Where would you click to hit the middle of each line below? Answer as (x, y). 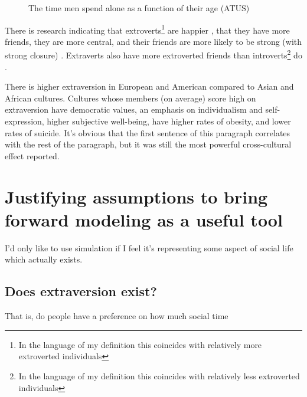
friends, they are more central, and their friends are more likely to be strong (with (153, 41)
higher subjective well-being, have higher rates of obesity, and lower (169, 121)
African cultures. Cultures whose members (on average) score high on (130, 98)
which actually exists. (44, 259)
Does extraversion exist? (81, 291)
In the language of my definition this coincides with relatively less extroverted (159, 375)
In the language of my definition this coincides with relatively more (140, 344)
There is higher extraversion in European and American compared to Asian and (149, 86)
